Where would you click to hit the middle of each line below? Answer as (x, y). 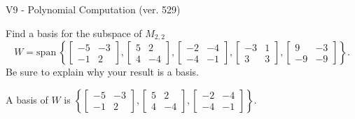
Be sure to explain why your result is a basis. (103, 72)
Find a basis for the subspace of (74, 33)
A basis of (27, 99)
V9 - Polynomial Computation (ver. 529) (93, 9)
